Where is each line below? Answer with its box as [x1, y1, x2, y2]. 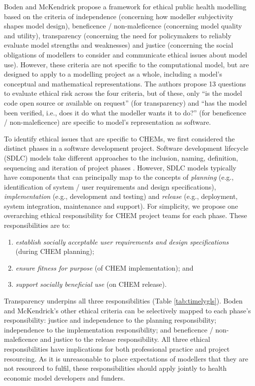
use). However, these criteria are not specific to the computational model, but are [4, 59, 249, 69]
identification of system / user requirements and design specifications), [4, 181, 216, 192]
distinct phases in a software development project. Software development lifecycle [4, 143, 249, 153]
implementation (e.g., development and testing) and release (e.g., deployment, [4, 191, 238, 201]
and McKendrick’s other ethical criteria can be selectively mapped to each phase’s [4, 305, 251, 315]
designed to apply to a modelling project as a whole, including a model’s [4, 69, 223, 79]
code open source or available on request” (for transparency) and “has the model [4, 97, 247, 108]
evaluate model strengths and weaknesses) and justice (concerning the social [4, 40, 233, 50]
